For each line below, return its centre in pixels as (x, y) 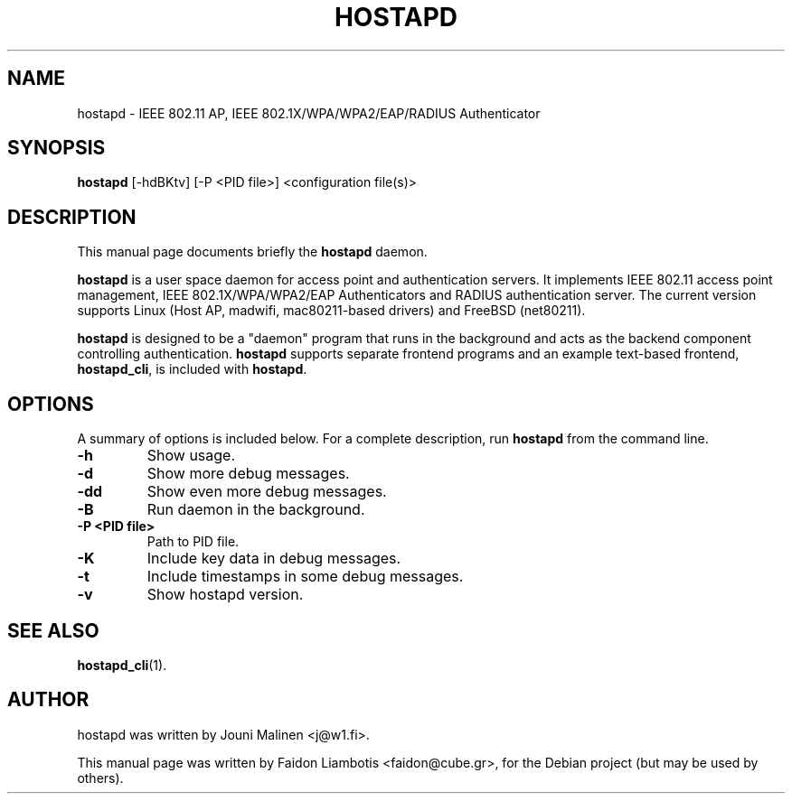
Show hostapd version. (225, 595)
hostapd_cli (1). (122, 665)
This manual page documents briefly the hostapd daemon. (252, 252)
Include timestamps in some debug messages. (305, 577)
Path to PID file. (193, 542)
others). (100, 778)
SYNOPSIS (57, 148)
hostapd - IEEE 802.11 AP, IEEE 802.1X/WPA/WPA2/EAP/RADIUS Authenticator (309, 113)
